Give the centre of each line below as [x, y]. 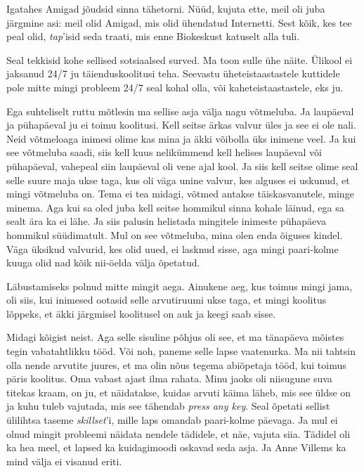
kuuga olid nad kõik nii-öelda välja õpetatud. [103, 263]
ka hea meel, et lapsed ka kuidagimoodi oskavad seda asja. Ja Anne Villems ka [176, 447]
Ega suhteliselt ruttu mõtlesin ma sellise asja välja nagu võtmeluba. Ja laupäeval [180, 111]
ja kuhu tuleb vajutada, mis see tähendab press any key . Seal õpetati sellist [168, 406]
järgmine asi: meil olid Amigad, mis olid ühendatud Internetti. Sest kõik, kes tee [179, 22]
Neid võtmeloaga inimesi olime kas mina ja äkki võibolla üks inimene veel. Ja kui [181, 138]
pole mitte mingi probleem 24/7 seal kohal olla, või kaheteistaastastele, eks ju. [175, 87]
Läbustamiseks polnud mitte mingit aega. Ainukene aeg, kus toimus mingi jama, [180, 286]
